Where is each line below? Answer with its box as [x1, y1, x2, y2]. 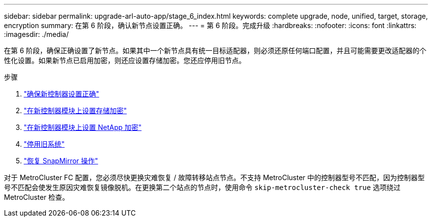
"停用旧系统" [24, 140, 65, 148]
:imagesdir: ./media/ [4, 30, 69, 38]
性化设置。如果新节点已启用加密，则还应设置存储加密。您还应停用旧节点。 [4, 56, 246, 64]
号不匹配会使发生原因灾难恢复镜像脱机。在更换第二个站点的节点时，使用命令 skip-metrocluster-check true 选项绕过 [4, 183, 400, 191]
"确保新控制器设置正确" [24, 90, 100, 98]
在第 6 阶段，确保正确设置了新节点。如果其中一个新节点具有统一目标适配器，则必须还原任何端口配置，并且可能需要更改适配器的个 [4, 46, 427, 55]
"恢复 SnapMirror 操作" [24, 157, 98, 165]
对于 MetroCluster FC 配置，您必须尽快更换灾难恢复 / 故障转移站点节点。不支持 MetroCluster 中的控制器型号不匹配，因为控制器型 [4, 173, 425, 182]
